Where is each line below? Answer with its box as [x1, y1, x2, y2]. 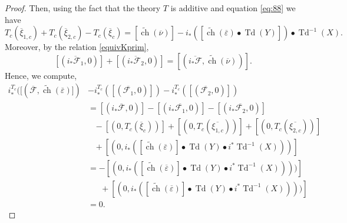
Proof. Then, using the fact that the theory [5, 2, 161, 14]
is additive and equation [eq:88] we [170, 2, 296, 14]
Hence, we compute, [5, 69, 77, 81]
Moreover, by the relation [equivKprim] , [5, 41, 149, 53]
